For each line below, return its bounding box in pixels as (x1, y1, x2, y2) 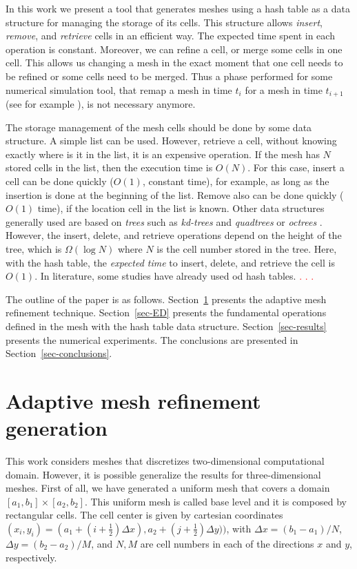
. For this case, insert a (247, 160, 345, 175)
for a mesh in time (245, 82, 323, 97)
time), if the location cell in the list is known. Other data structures (37, 201, 325, 215)
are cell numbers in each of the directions (140, 536, 314, 550)
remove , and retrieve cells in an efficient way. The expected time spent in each (6, 28, 335, 43)
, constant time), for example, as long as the (142, 173, 329, 188)
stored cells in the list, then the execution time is (6, 160, 213, 175)
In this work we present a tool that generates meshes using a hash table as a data (6, 1, 350, 15)
